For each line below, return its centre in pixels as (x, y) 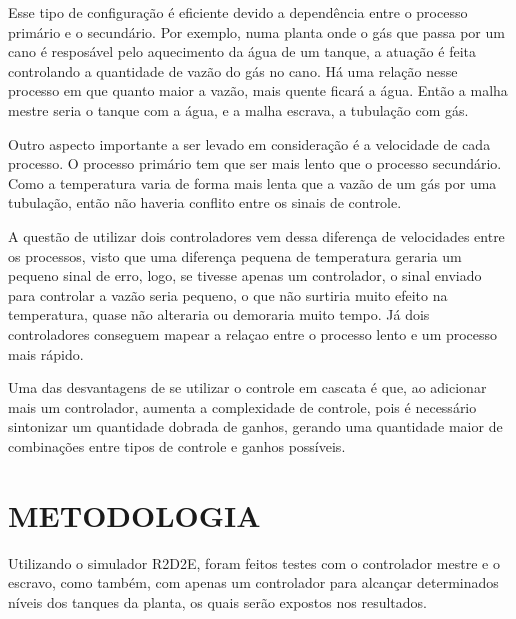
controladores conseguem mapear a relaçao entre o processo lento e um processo (253, 333)
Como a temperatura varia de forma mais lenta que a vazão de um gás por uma (252, 182)
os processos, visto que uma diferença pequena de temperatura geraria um (235, 255)
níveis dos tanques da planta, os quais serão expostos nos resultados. (217, 601)
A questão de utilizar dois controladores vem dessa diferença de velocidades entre (256, 235)
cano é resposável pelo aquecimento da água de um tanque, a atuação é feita (242, 51)
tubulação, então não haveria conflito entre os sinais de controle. (205, 202)
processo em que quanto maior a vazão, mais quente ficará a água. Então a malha (258, 90)
